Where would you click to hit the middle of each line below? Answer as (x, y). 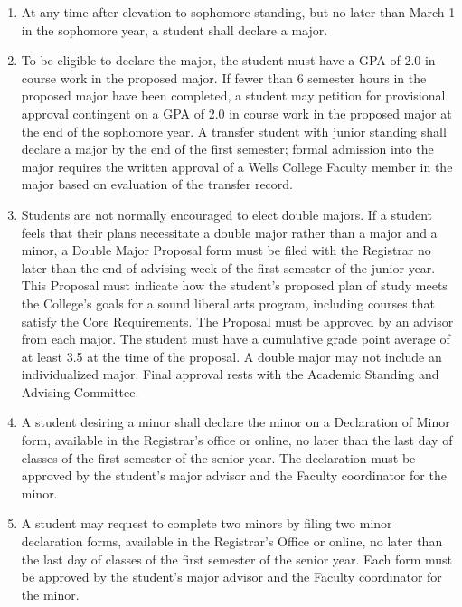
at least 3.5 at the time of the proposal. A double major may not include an (231, 356)
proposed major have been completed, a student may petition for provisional (233, 95)
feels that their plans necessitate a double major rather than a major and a (229, 232)
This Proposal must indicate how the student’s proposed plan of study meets (234, 285)
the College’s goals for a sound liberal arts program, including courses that (228, 303)
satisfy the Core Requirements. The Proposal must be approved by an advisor (237, 321)
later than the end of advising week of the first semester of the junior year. (228, 267)
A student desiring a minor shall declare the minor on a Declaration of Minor (236, 422)
